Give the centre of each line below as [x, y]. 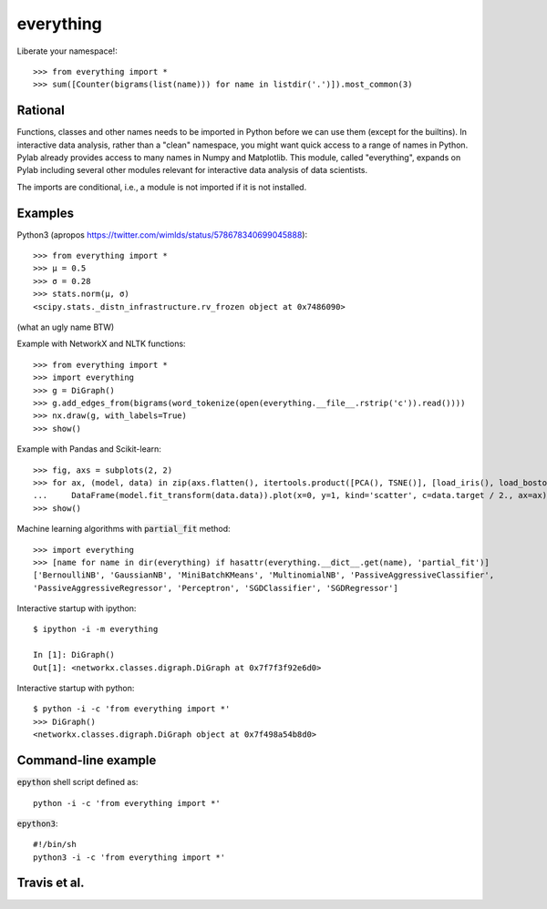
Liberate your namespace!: [67, 51]
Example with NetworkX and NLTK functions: [101, 344]
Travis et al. [51, 883]
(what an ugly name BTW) [66, 327]
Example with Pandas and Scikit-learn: [89, 449]
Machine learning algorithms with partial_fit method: [124, 529]
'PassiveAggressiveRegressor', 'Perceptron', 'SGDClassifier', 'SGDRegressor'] [216, 588]
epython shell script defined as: [77, 782]
